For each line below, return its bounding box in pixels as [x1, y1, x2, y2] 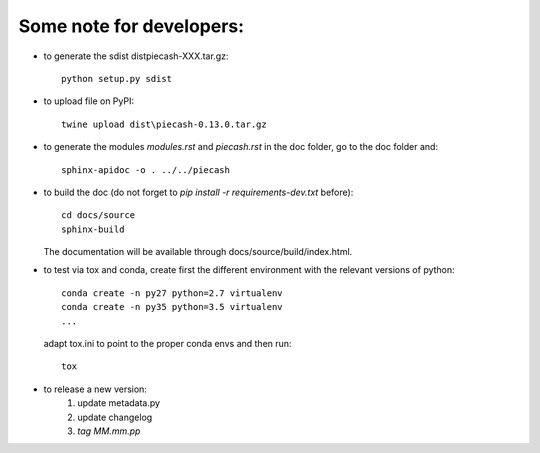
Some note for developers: [18, 15, 245, 37]
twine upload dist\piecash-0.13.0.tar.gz [61, 118, 267, 130]
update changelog [77, 411, 153, 423]
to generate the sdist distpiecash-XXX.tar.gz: [43, 50, 229, 62]
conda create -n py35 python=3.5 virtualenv [61, 301, 284, 313]
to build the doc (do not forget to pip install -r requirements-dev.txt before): [43, 186, 354, 198]
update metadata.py [77, 397, 160, 409]
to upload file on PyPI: [43, 95, 135, 107]
